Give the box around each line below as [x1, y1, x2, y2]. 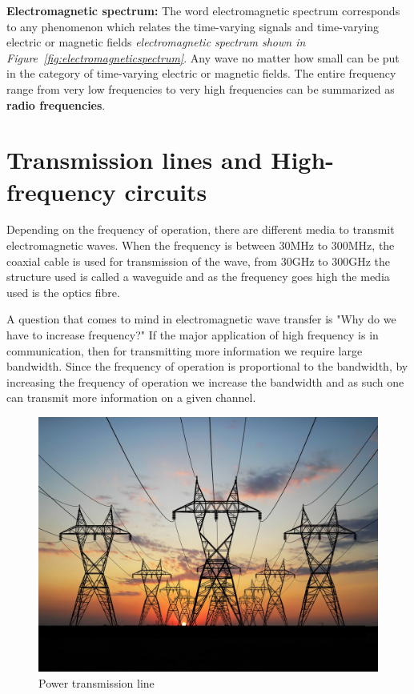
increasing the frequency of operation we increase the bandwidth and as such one [6, 373, 404, 390]
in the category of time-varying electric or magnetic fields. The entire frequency [6, 65, 396, 82]
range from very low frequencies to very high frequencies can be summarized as [6, 80, 395, 97]
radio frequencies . [6, 96, 106, 113]
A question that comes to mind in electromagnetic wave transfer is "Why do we [6, 311, 396, 327]
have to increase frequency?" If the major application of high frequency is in [6, 327, 379, 343]
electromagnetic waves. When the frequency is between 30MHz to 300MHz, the [6, 237, 395, 254]
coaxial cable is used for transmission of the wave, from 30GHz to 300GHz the [6, 252, 390, 269]
